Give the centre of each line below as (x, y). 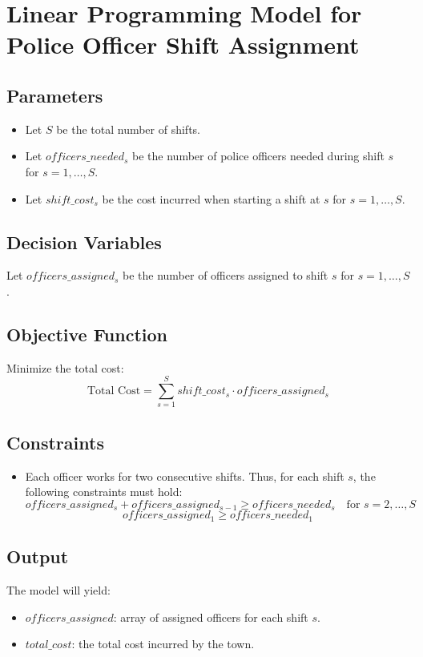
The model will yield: (58, 589)
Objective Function (87, 334)
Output (38, 556)
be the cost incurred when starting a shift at (211, 198)
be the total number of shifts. (129, 129)
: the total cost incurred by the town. (163, 644)
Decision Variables (84, 242)
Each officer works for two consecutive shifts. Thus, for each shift (185, 476)
